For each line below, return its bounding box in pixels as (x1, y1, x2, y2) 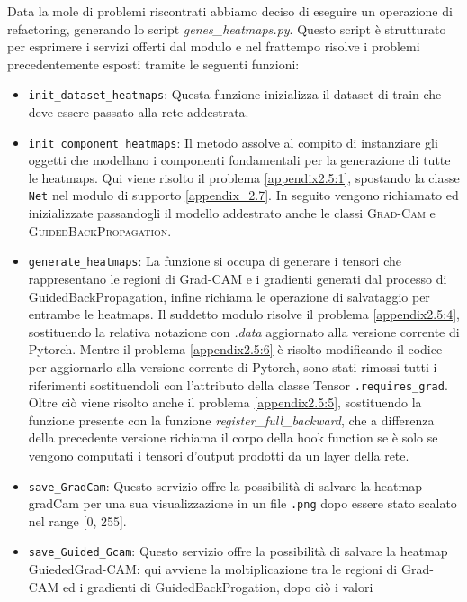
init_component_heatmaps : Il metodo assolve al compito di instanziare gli (28, 132, 438, 151)
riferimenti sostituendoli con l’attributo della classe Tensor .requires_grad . (28, 375, 448, 394)
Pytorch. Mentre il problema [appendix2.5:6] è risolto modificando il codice (28, 340, 443, 359)
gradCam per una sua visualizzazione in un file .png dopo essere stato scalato (28, 494, 457, 513)
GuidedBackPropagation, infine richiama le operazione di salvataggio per (28, 287, 430, 306)
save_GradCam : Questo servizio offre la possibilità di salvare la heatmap (28, 476, 422, 495)
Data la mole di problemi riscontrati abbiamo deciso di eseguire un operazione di (7, 2, 453, 20)
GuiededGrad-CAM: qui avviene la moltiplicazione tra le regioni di (28, 560, 398, 579)
